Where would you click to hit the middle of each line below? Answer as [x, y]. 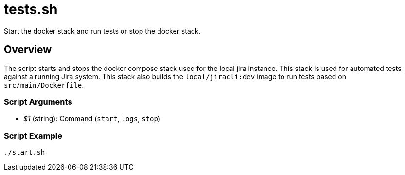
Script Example [33, 135]
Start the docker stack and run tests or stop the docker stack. [102, 31]
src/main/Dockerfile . [44, 85]
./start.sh [25, 152]
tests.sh [31, 9]
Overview [28, 50]
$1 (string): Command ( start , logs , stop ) [92, 119]
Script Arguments [38, 101]
